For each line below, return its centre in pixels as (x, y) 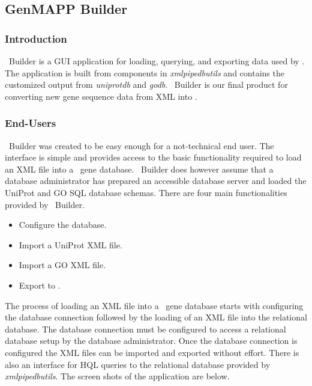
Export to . (40, 285)
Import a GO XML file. (62, 265)
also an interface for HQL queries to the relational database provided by (138, 364)
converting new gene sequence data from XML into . (101, 96)
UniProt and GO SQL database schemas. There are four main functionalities (146, 192)
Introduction (36, 38)
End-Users (31, 123)
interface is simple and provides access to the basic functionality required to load (153, 157)
